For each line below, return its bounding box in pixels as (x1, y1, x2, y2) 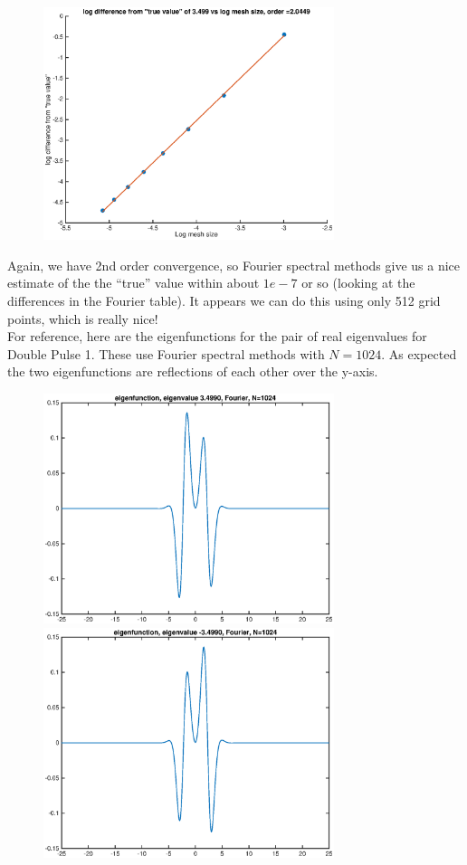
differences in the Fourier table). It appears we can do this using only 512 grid (7, 291, 441, 310)
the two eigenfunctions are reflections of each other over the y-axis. (7, 362, 378, 381)
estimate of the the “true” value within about (7, 273, 260, 292)
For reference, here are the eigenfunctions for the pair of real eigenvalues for (7, 327, 427, 346)
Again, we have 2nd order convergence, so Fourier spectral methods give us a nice (7, 255, 461, 274)
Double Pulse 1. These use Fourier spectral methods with (7, 344, 325, 363)
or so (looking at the (301, 273, 415, 292)
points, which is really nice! (7, 309, 158, 328)
